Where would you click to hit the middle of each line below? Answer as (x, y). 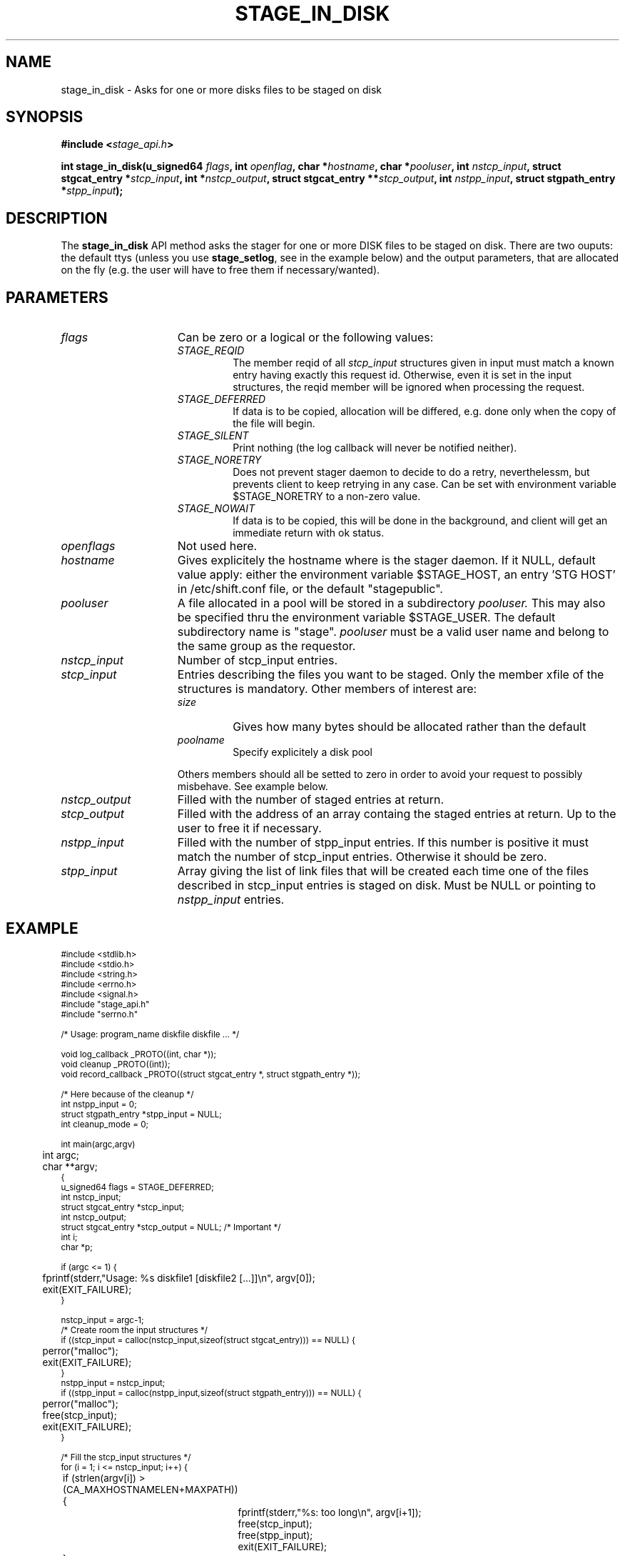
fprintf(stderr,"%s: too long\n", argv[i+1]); (330, 1512)
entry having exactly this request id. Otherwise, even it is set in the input (402, 375)
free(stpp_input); (275, 1535)
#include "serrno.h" (100, 1014)
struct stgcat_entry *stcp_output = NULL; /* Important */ (171, 1227)
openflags (88, 546)
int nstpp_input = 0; (99, 1104)
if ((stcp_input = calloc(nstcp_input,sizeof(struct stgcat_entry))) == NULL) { (208, 1340)
